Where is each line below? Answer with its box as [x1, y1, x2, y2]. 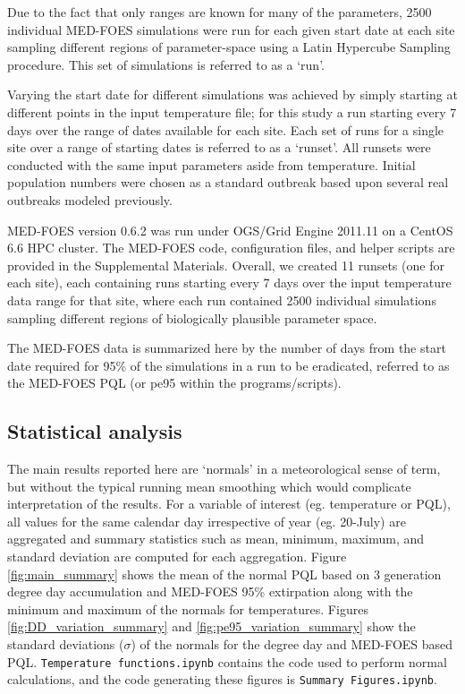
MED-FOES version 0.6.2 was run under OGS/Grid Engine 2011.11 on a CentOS [7, 220, 453, 239]
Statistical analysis [7, 417, 182, 445]
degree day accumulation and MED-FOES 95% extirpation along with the [7, 582, 413, 601]
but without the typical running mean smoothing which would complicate [7, 476, 411, 495]
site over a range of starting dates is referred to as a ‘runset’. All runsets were [7, 138, 431, 157]
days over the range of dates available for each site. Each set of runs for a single [7, 120, 444, 139]
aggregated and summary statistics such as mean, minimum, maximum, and [7, 529, 425, 548]
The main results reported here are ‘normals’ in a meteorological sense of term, [7, 459, 441, 478]
